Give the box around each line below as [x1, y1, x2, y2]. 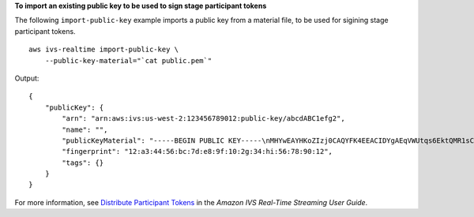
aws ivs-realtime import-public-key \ [28, 45, 179, 54]
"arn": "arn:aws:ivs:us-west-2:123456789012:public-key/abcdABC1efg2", [62, 114, 345, 123]
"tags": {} [62, 158, 104, 167]
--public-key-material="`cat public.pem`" [44, 56, 213, 65]
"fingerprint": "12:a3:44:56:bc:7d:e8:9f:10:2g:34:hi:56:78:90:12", [62, 147, 333, 156]
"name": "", [62, 125, 108, 134]
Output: [14, 73, 39, 83]
